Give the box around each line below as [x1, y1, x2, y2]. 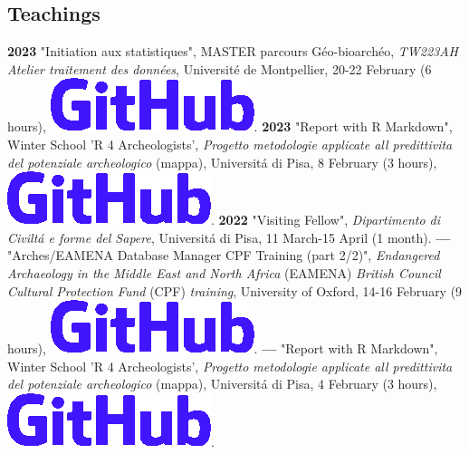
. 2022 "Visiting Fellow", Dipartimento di [211, 210, 441, 229]
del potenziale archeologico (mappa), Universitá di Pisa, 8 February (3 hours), [7, 152, 437, 171]
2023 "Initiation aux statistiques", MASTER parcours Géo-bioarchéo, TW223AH [7, 42, 459, 61]
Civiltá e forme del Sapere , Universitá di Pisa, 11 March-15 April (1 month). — [7, 227, 451, 246]
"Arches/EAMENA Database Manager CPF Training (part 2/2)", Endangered [7, 246, 440, 265]
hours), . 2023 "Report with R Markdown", [7, 117, 453, 136]
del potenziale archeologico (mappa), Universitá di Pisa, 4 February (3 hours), [7, 374, 437, 393]
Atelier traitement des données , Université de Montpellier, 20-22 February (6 [7, 59, 432, 78]
